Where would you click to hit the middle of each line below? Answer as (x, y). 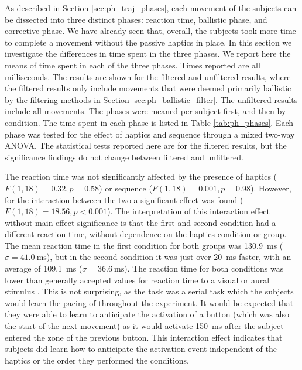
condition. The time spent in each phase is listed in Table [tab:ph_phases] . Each (149, 122)
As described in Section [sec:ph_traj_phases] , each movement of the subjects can (151, 8)
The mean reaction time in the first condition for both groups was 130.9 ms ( (144, 245)
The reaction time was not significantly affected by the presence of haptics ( (141, 177)
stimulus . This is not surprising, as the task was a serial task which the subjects (149, 291)
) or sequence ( (126, 188)
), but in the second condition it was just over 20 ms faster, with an (169, 257)
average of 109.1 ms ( (44, 268)
